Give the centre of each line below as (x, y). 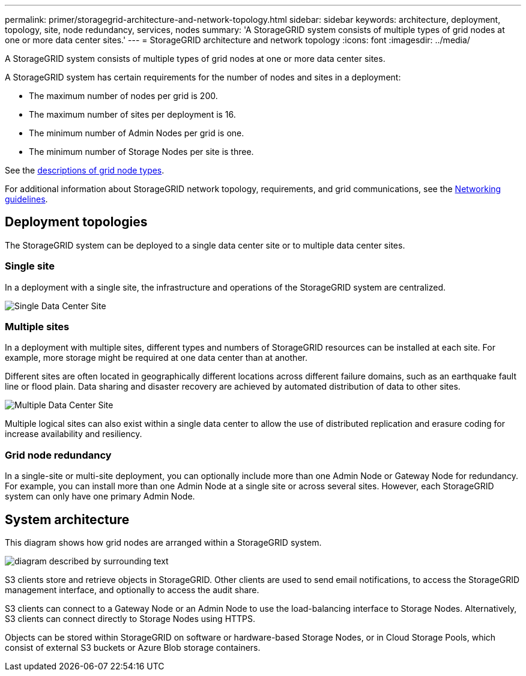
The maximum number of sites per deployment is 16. (132, 114)
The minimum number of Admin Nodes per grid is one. (137, 133)
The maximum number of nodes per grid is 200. (123, 96)
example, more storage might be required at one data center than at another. (156, 358)
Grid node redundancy (58, 455)
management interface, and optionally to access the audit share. (132, 590)
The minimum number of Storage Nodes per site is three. (141, 152)
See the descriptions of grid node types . (85, 170)
